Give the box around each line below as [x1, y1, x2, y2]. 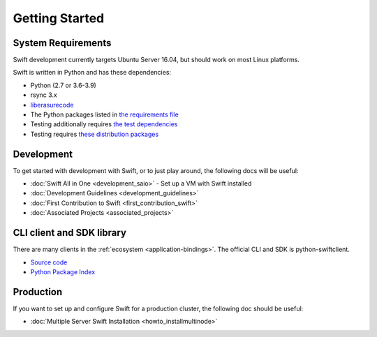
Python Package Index [30, 267, 96, 276]
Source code [30, 258, 68, 267]
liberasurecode [30, 100, 74, 109]
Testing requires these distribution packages [30, 130, 159, 138]
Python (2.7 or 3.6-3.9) [30, 81, 97, 89]
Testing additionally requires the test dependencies [30, 120, 178, 128]
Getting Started [13, 10, 105, 26]
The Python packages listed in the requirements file [30, 110, 179, 119]
